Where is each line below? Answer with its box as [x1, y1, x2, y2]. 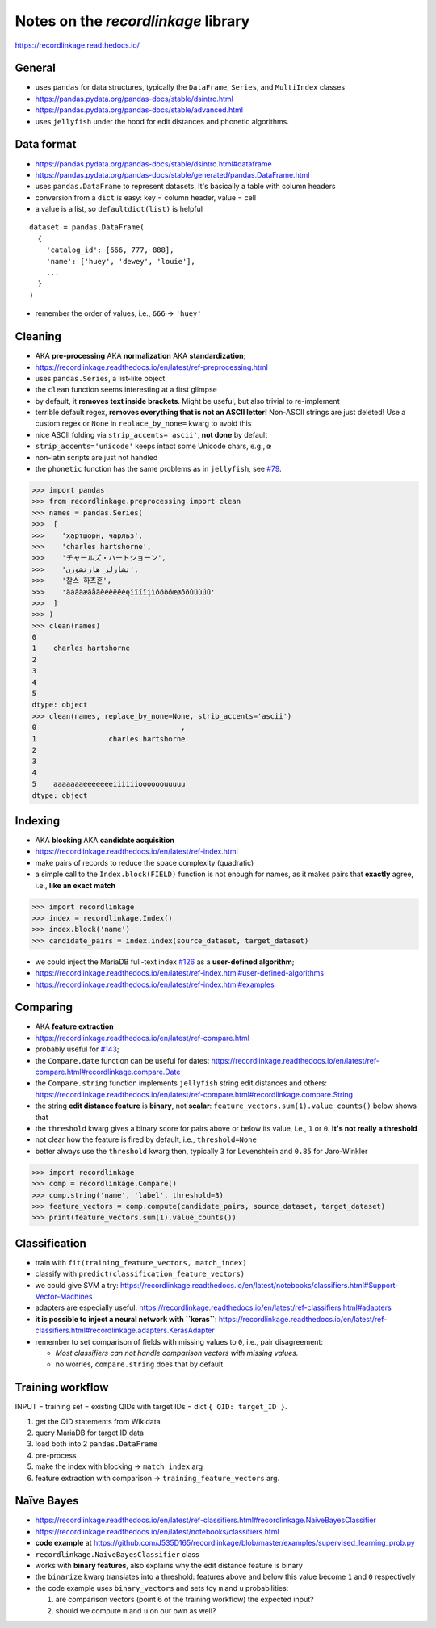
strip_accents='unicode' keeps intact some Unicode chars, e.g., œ [35, 441, 272, 451]
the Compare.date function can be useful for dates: [35, 1055, 210, 1065]
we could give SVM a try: [35, 1280, 119, 1290]
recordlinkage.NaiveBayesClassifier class [35, 1549, 199, 1559]
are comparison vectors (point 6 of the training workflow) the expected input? [55, 1595, 314, 1605]
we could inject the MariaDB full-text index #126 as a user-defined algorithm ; [35, 957, 295, 967]
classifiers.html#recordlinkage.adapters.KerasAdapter [35, 1325, 216, 1336]
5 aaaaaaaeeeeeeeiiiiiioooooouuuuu [31, 779, 186, 789]
